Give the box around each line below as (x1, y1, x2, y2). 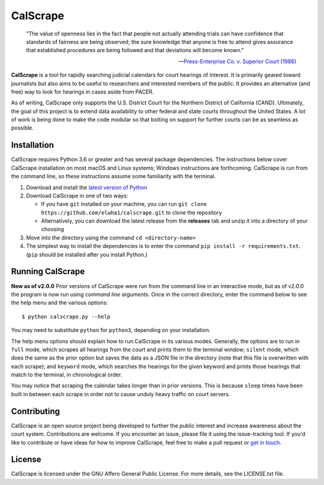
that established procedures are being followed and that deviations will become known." (26, 47, 244, 54)
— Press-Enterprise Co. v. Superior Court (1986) (178, 58, 296, 65)
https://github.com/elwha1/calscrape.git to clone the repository (41, 209, 222, 216)
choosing (41, 226, 64, 233)
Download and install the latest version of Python (26, 184, 148, 191)
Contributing (11, 406, 60, 417)
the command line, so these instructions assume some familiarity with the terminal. (11, 173, 216, 180)
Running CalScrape (11, 267, 85, 277)
